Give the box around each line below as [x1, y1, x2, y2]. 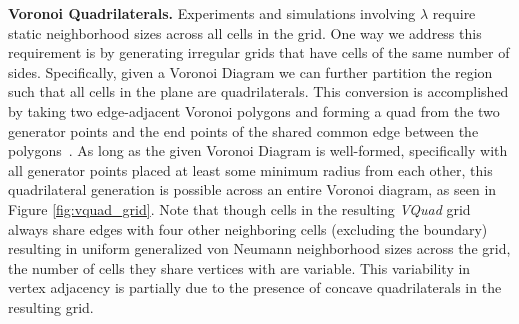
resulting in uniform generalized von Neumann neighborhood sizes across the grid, [8, 238, 511, 259]
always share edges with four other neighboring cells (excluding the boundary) [8, 218, 488, 239]
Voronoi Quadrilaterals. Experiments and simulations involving [8, 3, 416, 23]
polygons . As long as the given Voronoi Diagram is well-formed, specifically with [8, 140, 508, 161]
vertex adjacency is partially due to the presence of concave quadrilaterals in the [8, 277, 502, 298]
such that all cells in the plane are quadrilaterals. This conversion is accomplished [8, 81, 509, 102]
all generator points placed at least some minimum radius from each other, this [8, 159, 493, 180]
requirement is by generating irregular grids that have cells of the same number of [8, 42, 510, 63]
